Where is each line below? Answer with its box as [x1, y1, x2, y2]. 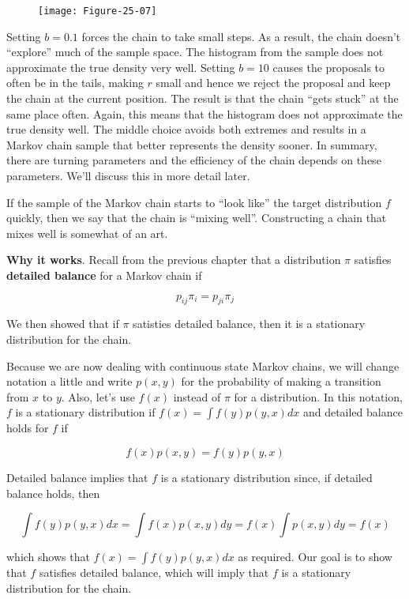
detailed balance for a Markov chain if [6, 266, 202, 283]
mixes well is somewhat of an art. [6, 224, 168, 241]
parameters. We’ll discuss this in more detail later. [6, 168, 250, 183]
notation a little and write [6, 373, 133, 390]
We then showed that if [6, 315, 119, 332]
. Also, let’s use [61, 388, 135, 405]
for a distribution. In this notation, [234, 388, 403, 405]
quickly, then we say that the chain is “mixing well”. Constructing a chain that [6, 209, 387, 226]
